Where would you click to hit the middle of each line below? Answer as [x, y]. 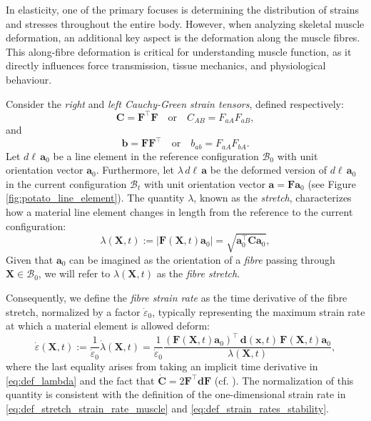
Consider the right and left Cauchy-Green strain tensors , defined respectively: [175, 103]
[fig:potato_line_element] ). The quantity [95, 198]
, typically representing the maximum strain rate [259, 311]
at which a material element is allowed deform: [108, 326]
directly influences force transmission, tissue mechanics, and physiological [166, 65]
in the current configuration [66, 183]
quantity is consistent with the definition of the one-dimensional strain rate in [176, 394]
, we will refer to [74, 273]
